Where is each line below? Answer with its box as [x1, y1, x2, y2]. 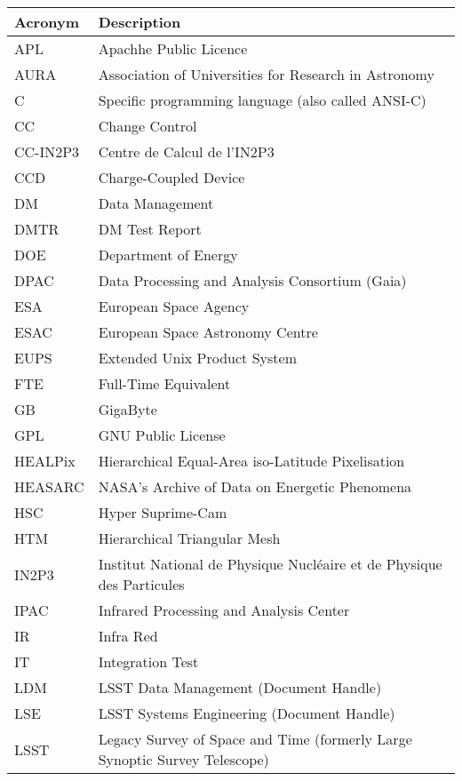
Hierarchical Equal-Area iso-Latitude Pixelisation [98, 450, 405, 471]
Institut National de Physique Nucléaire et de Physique [98, 554, 442, 574]
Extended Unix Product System [98, 347, 297, 368]
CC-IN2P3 [14, 141, 80, 162]
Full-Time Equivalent [98, 373, 231, 394]
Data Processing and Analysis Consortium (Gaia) [98, 270, 407, 291]
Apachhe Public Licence [98, 38, 248, 59]
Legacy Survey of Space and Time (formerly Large [98, 729, 412, 749]
